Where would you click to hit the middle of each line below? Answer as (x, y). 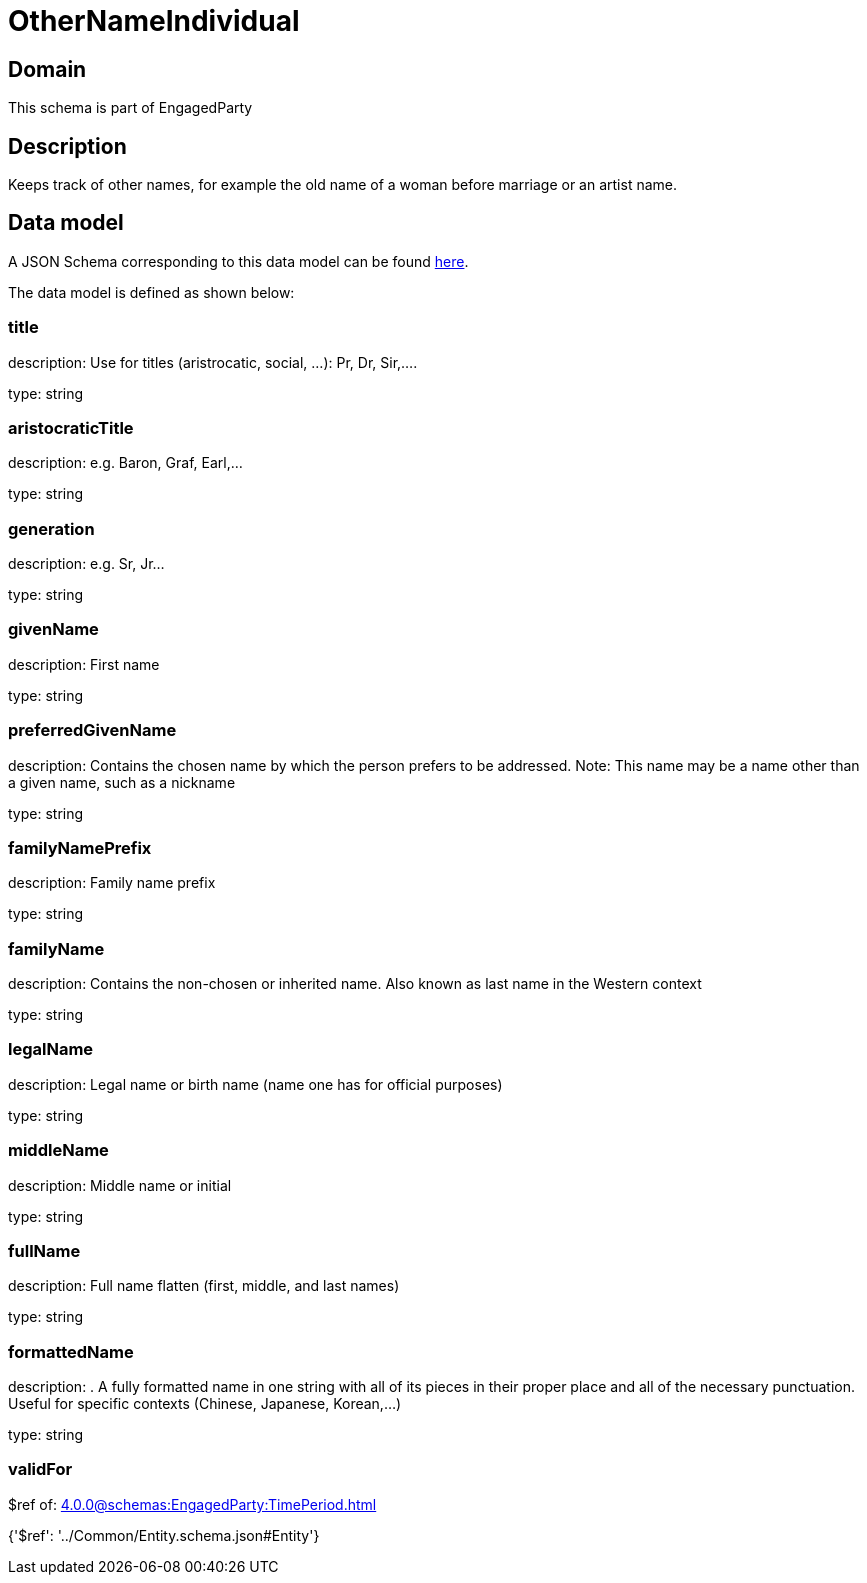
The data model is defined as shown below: (151, 292)
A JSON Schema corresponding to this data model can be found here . (238, 261)
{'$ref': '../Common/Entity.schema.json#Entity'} (164, 1535)
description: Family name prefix (112, 883)
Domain (47, 69)
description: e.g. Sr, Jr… (86, 564)
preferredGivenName (92, 730)
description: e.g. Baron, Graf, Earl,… (125, 463)
